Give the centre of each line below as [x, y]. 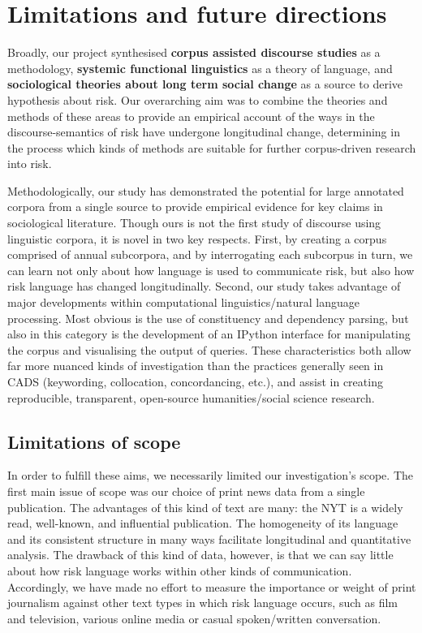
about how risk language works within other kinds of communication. [180, 570]
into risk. [30, 164]
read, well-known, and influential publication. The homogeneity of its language [203, 523]
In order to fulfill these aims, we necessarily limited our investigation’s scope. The [210, 475]
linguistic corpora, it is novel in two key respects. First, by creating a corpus [197, 238]
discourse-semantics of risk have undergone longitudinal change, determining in [204, 132]
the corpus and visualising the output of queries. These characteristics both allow [209, 349]
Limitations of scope [94, 441]
